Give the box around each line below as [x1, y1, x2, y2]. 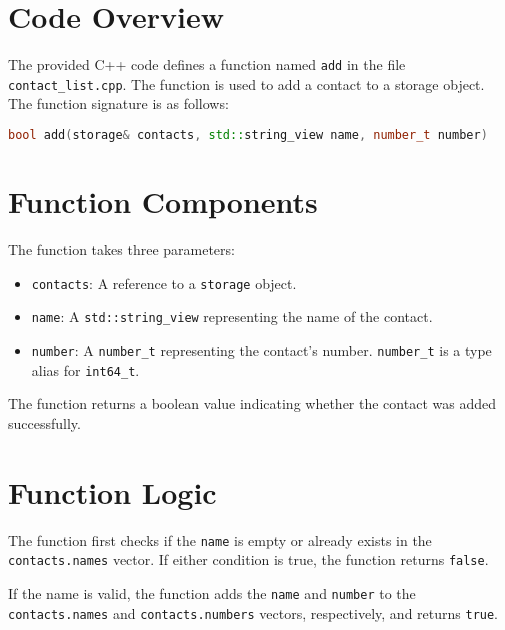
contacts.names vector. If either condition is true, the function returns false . [8, 549, 489, 570]
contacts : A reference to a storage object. [31, 272, 297, 293]
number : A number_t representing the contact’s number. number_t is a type [31, 339, 492, 360]
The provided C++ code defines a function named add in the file [8, 54, 406, 75]
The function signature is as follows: [8, 93, 229, 114]
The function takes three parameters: [8, 239, 235, 260]
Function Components [8, 181, 318, 222]
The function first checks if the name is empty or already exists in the [8, 529, 432, 550]
